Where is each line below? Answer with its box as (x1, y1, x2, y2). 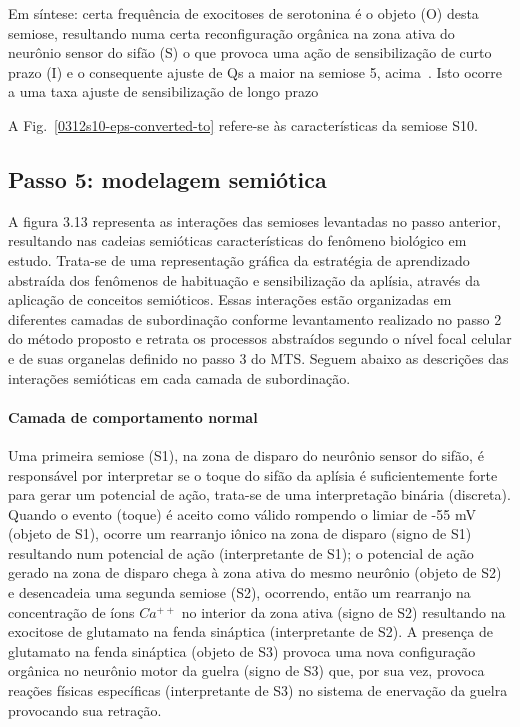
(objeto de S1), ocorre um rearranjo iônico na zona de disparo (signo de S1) (8, 523, 472, 544)
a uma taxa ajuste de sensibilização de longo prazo (8, 81, 319, 102)
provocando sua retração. (8, 699, 162, 720)
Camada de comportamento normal (8, 406, 258, 427)
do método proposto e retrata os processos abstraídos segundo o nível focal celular (8, 328, 512, 349)
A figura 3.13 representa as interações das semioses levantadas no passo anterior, (8, 210, 501, 231)
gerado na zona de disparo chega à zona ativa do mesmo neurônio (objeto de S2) (8, 562, 502, 583)
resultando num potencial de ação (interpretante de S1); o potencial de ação (8, 542, 474, 563)
